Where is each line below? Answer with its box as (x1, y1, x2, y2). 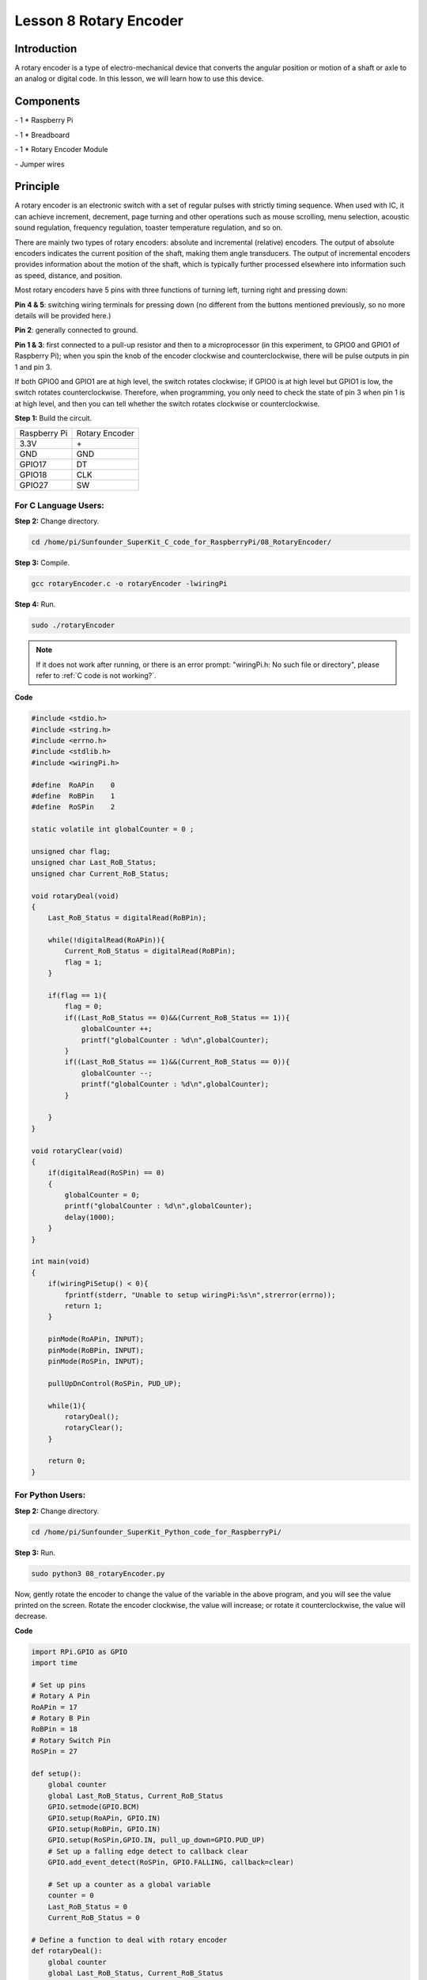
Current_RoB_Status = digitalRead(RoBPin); (64, 946, 236, 956)
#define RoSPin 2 (31, 802, 115, 812)
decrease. (14, 1612, 47, 1621)
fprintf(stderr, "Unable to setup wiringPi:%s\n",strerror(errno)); (64, 1290, 336, 1299)
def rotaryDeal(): (31, 1947, 103, 1955)
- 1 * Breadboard (14, 130, 70, 139)
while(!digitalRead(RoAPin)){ (47, 935, 165, 945)
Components (14, 95, 81, 109)
